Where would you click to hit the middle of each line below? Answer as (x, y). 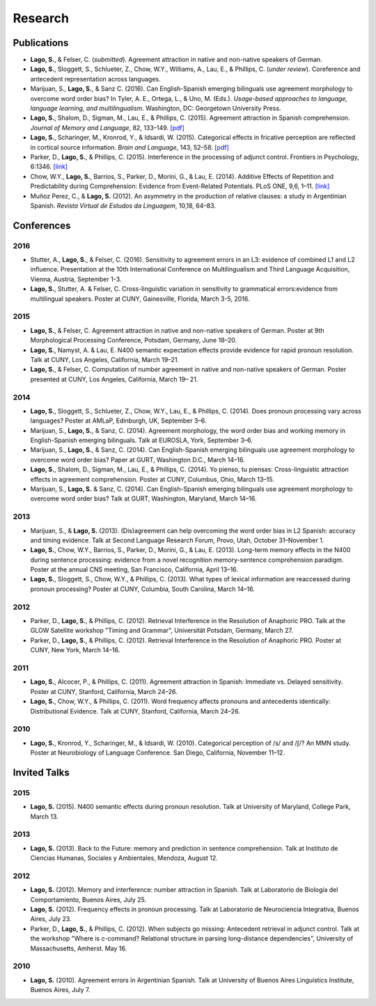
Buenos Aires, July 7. (60, 990)
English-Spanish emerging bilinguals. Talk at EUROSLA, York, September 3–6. (142, 440)
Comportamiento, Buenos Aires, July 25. (88, 899)
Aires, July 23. (51, 919)
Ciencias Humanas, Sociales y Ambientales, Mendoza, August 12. (124, 858)
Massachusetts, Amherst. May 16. (79, 948)
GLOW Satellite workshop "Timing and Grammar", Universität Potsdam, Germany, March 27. (162, 631)
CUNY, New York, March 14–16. (75, 650)
